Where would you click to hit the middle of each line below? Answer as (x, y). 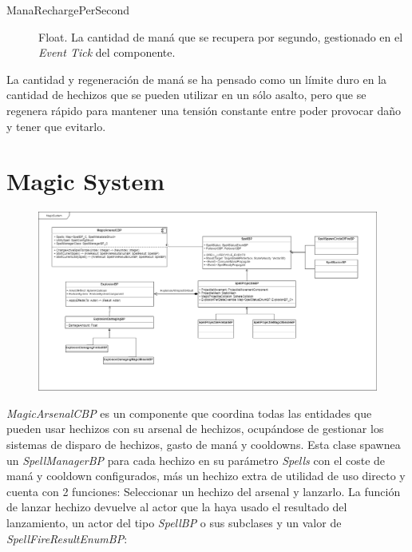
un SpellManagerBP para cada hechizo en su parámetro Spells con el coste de (196, 460)
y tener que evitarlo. (56, 126)
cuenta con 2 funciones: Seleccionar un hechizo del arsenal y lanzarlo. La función (204, 491)
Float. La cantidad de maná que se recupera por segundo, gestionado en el (221, 36)
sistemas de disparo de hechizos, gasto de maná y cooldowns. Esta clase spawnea (204, 445)
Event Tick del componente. (107, 52)
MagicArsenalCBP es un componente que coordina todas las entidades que (189, 413)
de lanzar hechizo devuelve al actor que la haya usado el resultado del (177, 507)
